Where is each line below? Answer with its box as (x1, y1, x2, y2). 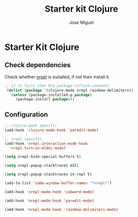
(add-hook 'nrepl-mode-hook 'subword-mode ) (4, 189, 95, 194)
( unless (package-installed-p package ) (11, 92, 92, 97)
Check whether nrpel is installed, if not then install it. (4, 74, 110, 80)
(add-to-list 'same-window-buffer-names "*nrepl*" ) (4, 181, 112, 186)
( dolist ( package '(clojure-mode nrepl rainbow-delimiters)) (6, 88, 134, 93)
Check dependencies (4, 61, 71, 69)
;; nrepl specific (4, 136, 42, 142)
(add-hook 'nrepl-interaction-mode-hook (4, 141, 88, 146)
